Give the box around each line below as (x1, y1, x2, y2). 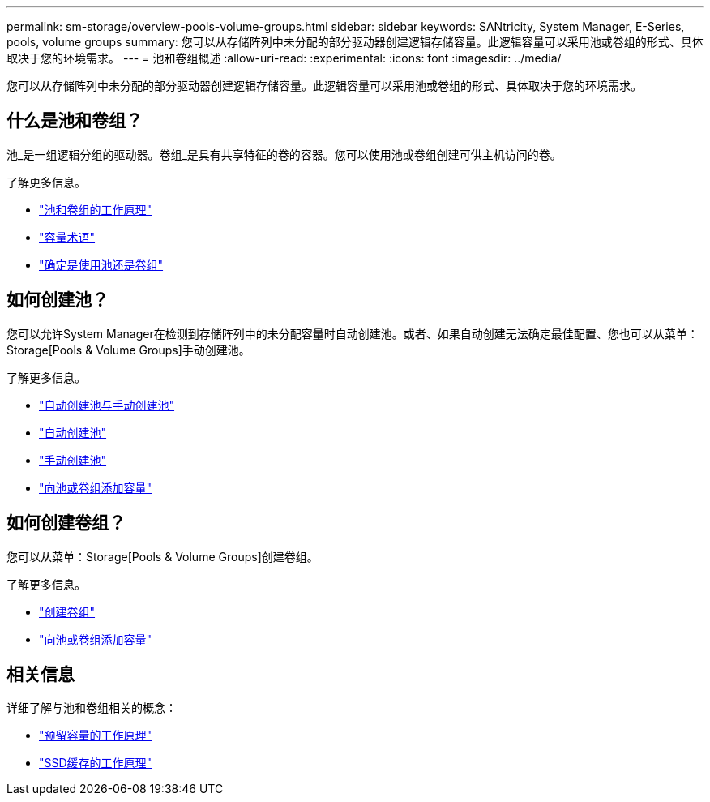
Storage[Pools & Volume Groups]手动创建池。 (6, 342, 250, 357)
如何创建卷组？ (6, 513, 126, 534)
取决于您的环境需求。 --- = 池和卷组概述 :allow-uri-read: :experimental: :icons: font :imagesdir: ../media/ (6, 51, 562, 65)
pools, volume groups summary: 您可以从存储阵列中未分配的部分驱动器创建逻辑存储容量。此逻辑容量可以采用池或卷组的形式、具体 (6, 35, 704, 49)
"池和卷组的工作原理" (39, 202, 152, 217)
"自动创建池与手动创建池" (39, 397, 175, 412)
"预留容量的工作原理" (39, 728, 152, 743)
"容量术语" (39, 229, 96, 244)
